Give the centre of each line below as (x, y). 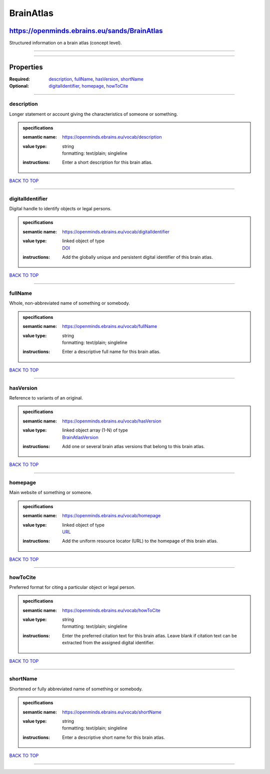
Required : (19, 79)
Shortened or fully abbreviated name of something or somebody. (76, 689)
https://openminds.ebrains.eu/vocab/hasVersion (112, 421)
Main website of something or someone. (51, 493)
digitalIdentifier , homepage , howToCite (88, 86)
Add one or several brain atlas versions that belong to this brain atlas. (133, 446)
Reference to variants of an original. (46, 398)
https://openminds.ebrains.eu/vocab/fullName (110, 326)
